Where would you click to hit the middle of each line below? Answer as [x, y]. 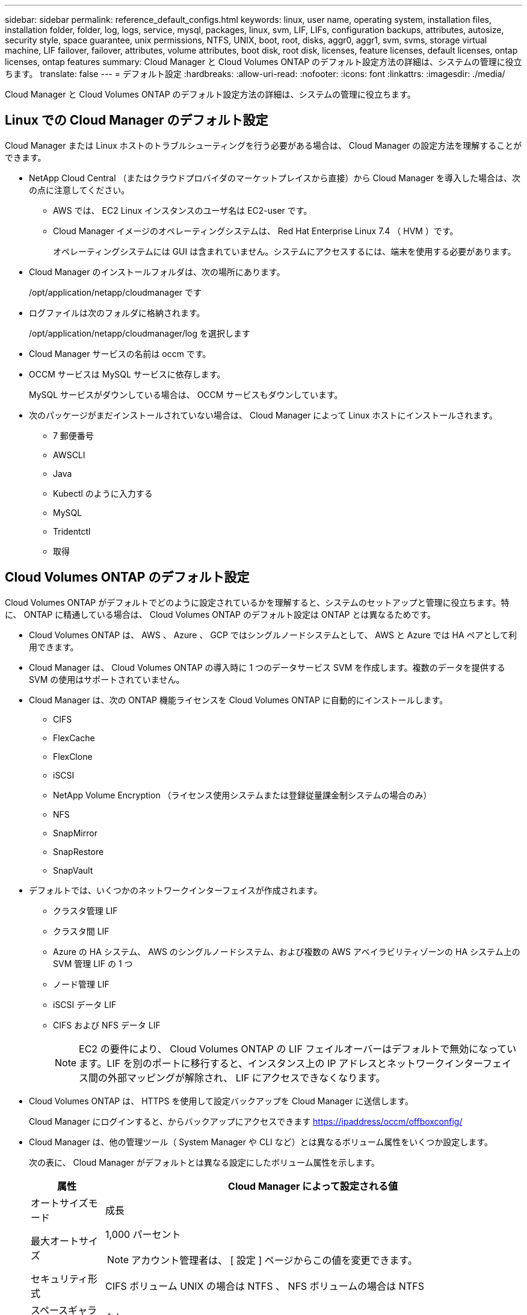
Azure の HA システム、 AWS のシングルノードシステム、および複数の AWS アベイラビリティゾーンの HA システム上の [287, 951]
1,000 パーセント [143, 1234]
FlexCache [74, 738]
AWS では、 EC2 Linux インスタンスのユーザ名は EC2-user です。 [183, 210]
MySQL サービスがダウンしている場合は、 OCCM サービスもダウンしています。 [186, 394]
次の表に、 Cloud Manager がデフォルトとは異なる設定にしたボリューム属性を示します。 [205, 1162]
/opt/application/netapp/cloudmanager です [116, 292]
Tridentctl [72, 531]
